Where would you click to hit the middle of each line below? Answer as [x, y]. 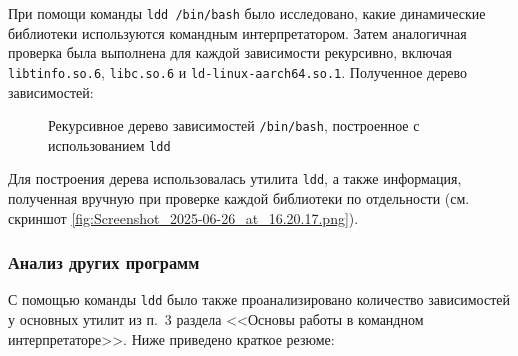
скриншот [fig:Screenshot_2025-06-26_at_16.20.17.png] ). [183, 217]
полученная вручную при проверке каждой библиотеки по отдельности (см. [239, 198]
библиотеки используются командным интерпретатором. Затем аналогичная [237, 32]
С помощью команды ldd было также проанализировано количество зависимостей [259, 299]
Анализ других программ [104, 262]
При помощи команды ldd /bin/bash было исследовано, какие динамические [247, 13]
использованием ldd [109, 144]
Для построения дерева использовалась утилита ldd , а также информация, [235, 178]
